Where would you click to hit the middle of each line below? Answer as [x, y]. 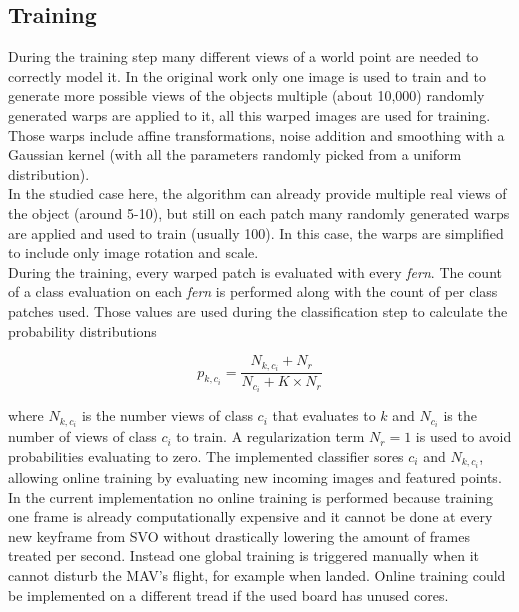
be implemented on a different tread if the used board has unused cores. [228, 594]
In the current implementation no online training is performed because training [250, 496]
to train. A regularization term [270, 436]
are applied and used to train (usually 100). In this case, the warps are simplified [256, 232]
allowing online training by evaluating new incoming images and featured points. [255, 477]
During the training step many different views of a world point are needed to [243, 56]
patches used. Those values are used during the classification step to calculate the [258, 310]
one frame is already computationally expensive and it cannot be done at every [250, 516]
